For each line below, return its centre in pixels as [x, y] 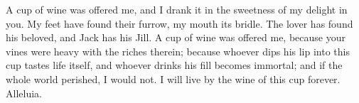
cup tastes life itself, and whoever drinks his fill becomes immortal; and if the [174, 65]
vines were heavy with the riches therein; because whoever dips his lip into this [178, 51]
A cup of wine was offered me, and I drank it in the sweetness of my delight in [177, 9]
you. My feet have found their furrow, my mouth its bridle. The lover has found [179, 23]
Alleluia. [24, 93]
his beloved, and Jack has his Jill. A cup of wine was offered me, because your [176, 37]
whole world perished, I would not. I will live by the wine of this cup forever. [173, 78]
